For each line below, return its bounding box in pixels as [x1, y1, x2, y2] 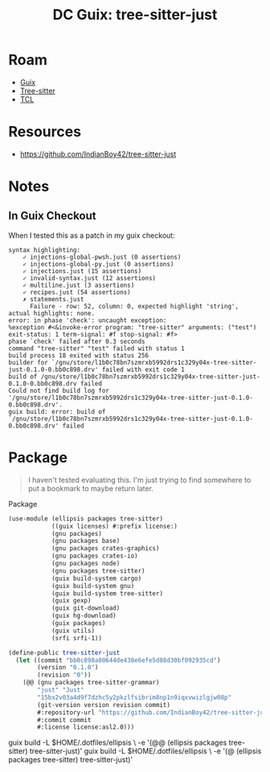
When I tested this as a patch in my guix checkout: [8, 231, 175, 240]
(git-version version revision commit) [37, 701, 171, 709]
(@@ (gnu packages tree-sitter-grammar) [22, 679, 160, 687]
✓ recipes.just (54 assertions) [22, 288, 131, 296]
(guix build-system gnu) [51, 582, 135, 590]
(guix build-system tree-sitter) [51, 589, 163, 598]
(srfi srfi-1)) [51, 634, 103, 642]
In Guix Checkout [8, 209, 96, 223]
